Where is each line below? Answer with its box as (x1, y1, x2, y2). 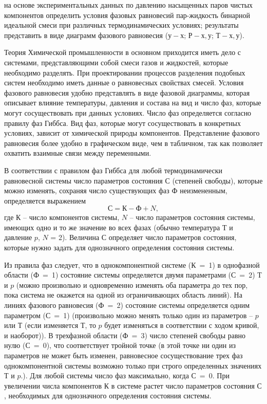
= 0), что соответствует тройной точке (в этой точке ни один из (33, 340, 236, 351)
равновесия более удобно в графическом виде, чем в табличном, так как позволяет (4, 137, 263, 148)
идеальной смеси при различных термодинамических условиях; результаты (4, 20, 239, 30)
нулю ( (4, 340, 26, 351)
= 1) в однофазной (199, 259, 260, 270)
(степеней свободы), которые (172, 175, 263, 186)
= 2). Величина (50, 232, 100, 243)
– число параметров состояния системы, (129, 212, 255, 223)
